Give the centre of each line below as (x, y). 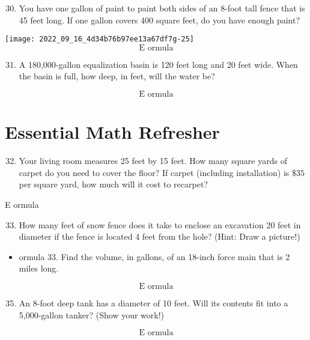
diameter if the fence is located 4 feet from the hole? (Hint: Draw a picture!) (160, 236)
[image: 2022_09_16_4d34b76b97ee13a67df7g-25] (99, 39)
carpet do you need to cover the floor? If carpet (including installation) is (154, 172)
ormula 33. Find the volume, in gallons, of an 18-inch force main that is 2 (154, 256)
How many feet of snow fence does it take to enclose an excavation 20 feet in (160, 224)
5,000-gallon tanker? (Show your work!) (92, 314)
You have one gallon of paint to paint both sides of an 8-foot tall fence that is (162, 8)
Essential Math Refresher (112, 132)
